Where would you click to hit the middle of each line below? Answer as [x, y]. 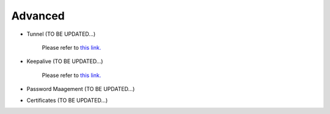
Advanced [38, 16]
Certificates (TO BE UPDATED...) [67, 100]
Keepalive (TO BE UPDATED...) [65, 61]
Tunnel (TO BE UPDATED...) [61, 34]
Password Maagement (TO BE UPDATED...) [81, 89]
